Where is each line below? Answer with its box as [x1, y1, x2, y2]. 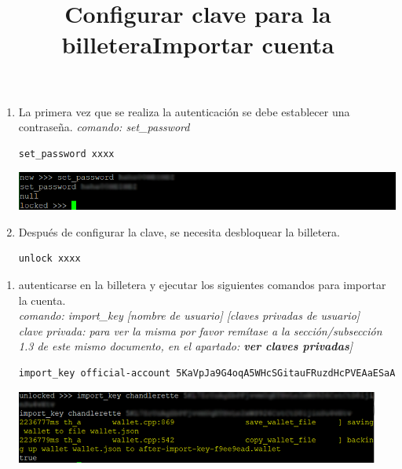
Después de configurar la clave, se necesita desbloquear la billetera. [18, 223, 340, 240]
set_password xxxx [18, 148, 115, 159]
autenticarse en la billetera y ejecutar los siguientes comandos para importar [18, 277, 386, 293]
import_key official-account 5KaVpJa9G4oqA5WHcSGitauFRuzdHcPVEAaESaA [18, 367, 396, 379]
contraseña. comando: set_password [18, 119, 190, 135]
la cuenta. [18, 291, 66, 308]
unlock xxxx [18, 253, 81, 265]
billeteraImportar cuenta [61, 28, 334, 60]
